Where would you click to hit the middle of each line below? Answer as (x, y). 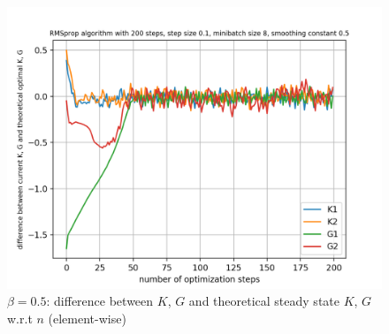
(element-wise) (87, 319)
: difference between (100, 301)
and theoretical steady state (264, 301)
